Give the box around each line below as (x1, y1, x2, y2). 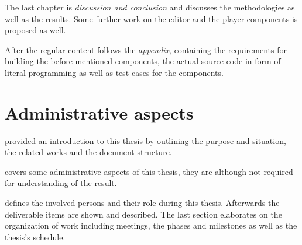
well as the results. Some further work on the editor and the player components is (5, 12, 298, 24)
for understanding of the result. (5, 177, 117, 189)
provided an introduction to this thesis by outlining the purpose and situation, (5, 134, 286, 146)
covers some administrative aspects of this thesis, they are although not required (5, 165, 293, 177)
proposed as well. (5, 24, 66, 36)
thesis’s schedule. (5, 230, 66, 243)
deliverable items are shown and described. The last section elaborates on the (5, 208, 282, 220)
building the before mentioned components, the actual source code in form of (5, 55, 281, 67)
